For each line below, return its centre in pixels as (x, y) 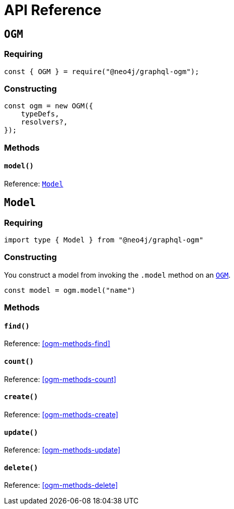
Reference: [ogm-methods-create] (61, 414)
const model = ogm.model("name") (70, 290)
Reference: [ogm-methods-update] (62, 450)
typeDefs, (40, 114)
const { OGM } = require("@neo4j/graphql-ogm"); (102, 71)
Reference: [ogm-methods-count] (60, 379)
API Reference (53, 10)
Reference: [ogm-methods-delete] (61, 485)
